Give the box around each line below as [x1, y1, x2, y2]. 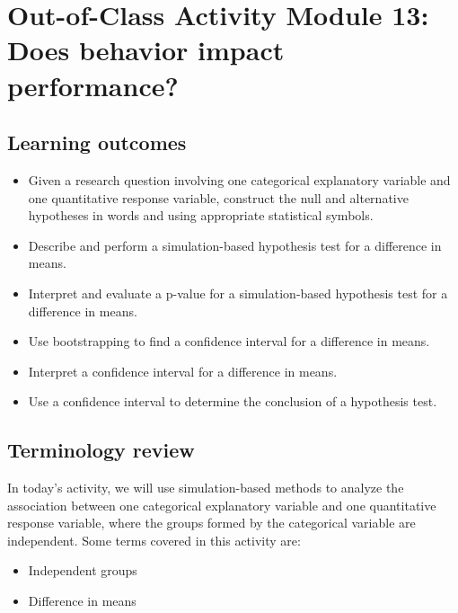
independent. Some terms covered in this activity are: [7, 530, 301, 549]
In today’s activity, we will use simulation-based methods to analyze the [7, 478, 404, 497]
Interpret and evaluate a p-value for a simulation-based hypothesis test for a [28, 283, 448, 302]
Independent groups [28, 561, 137, 580]
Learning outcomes [7, 129, 187, 156]
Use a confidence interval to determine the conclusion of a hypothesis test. [28, 392, 437, 411]
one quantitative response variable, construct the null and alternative [28, 188, 409, 207]
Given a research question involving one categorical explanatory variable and [28, 170, 451, 189]
